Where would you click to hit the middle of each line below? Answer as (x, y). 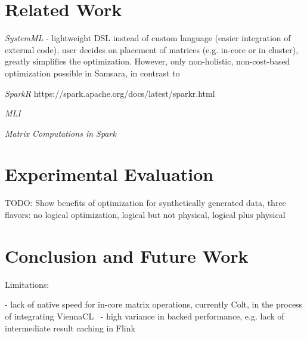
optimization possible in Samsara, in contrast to (92, 73)
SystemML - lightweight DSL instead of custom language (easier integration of (148, 38)
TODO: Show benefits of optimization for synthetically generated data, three (145, 203)
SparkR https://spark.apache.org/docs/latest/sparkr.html (110, 93)
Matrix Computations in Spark (61, 133)
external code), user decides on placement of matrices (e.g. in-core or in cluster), (152, 49)
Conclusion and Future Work (127, 255)
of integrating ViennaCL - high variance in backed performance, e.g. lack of (145, 316)
